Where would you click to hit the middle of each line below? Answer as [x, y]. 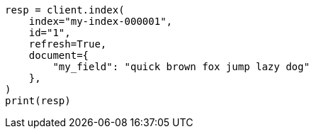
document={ [59, 55]
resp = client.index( [65, 10]
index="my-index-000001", [101, 21]
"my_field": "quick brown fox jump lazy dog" [181, 67]
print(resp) [38, 101]
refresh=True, [68, 44]
